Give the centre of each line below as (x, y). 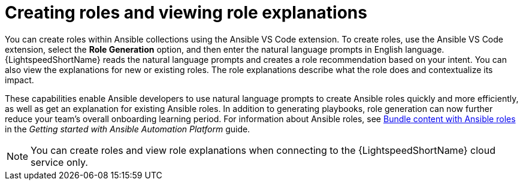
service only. (59, 162)
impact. (19, 80)
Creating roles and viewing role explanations (186, 13)
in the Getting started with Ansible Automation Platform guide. (128, 129)
